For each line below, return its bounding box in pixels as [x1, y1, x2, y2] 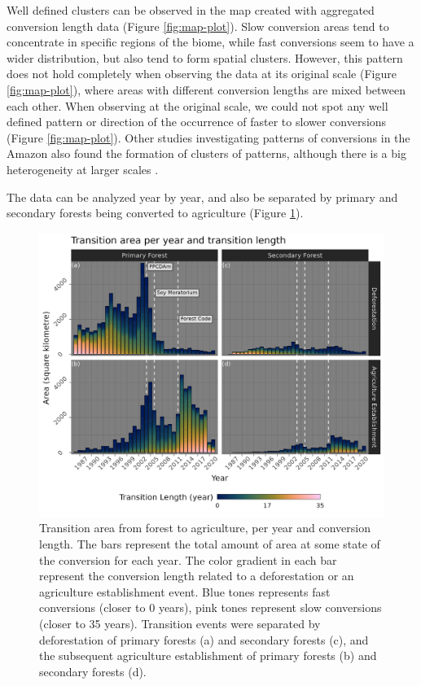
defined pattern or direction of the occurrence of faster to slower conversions [7, 113, 387, 130]
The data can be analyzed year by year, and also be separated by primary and [7, 188, 398, 205]
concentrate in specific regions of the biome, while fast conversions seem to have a [7, 33, 414, 50]
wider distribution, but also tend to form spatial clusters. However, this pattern [7, 49, 403, 66]
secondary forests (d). [39, 662, 147, 679]
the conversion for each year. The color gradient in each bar [39, 551, 337, 568]
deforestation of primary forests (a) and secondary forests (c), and [39, 631, 369, 648]
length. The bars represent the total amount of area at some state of [39, 535, 380, 552]
